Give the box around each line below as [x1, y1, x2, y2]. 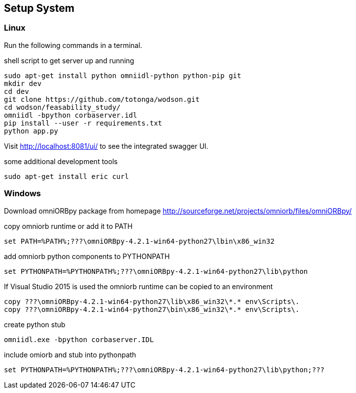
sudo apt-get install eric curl [4, 172, 129, 180]
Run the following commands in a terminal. [4, 41, 142, 49]
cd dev [4, 87, 29, 95]
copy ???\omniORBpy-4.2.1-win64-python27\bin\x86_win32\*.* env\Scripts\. [4, 305, 300, 313]
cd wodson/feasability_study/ [4, 103, 121, 111]
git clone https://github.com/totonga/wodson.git [4, 95, 200, 103]
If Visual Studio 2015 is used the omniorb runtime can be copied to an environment [4, 282, 273, 291]
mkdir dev [4, 79, 41, 87]
